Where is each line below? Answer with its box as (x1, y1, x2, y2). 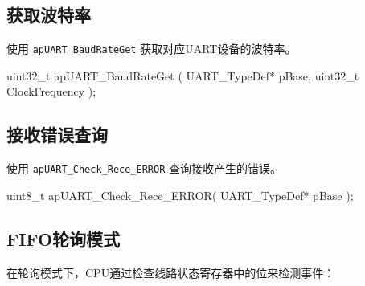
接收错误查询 (6, 122, 108, 147)
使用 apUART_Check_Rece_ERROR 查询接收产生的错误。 (6, 160, 281, 177)
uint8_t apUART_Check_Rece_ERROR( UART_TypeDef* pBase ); (6, 186, 354, 203)
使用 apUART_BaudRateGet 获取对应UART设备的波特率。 (6, 40, 297, 57)
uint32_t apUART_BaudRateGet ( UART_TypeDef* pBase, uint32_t (6, 67, 359, 84)
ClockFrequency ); (6, 83, 96, 100)
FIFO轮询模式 (6, 226, 121, 251)
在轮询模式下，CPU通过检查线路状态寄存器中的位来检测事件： (6, 264, 335, 280)
